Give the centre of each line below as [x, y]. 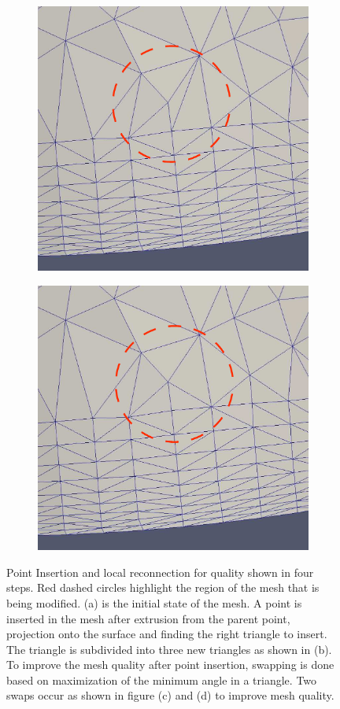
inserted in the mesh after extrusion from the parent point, [148, 618]
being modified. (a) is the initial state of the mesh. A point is [154, 602]
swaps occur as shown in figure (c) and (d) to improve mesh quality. [170, 695]
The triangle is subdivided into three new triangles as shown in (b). [169, 649]
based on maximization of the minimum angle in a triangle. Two [162, 679]
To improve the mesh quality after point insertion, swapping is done [170, 665]
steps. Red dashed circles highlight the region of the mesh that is [163, 587]
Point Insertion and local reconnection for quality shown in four [160, 572]
